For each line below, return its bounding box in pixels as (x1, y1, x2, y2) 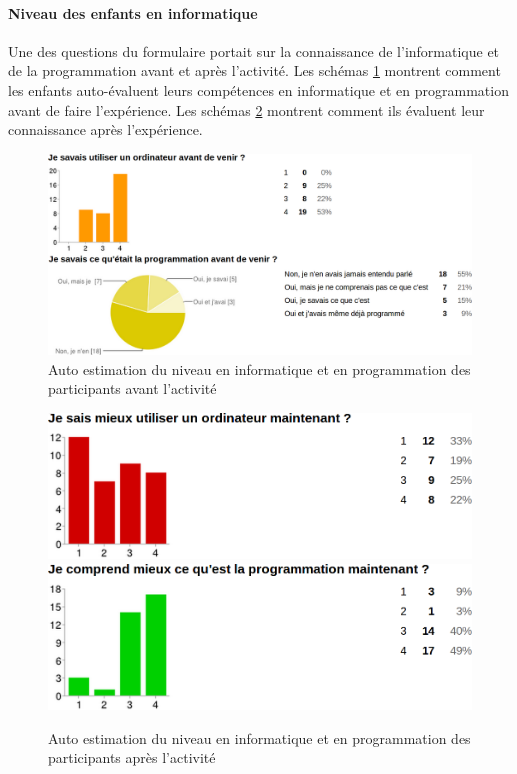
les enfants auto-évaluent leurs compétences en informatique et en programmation (8, 79, 509, 100)
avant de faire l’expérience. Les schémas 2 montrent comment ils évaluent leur (8, 99, 485, 120)
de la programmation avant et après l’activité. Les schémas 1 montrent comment (8, 60, 501, 81)
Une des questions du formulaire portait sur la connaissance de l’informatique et (8, 40, 500, 61)
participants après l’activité (48, 747, 216, 768)
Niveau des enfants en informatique (8, 2, 258, 23)
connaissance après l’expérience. (8, 119, 203, 140)
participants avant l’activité (48, 378, 217, 399)
